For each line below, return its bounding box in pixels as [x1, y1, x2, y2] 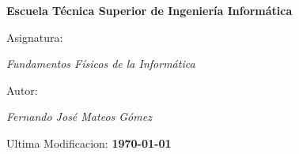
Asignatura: [6, 28, 63, 45]
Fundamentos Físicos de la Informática [6, 55, 195, 72]
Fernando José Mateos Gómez [6, 108, 152, 125]
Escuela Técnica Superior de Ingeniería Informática [6, 2, 293, 18]
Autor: [6, 81, 38, 98]
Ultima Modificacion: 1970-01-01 [6, 134, 172, 151]
